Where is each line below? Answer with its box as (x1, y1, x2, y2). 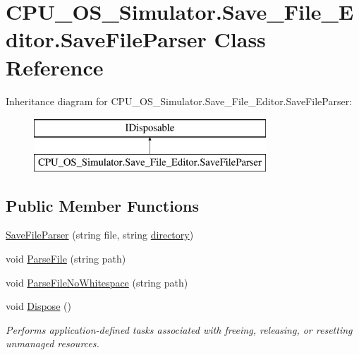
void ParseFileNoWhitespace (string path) (6, 275, 188, 289)
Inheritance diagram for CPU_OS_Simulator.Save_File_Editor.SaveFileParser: (6, 93, 353, 108)
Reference (6, 52, 104, 81)
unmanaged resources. (6, 336, 99, 351)
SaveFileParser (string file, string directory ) (6, 227, 194, 242)
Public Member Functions (6, 194, 199, 216)
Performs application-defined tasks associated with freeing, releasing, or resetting (6, 322, 353, 337)
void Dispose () (6, 299, 71, 313)
